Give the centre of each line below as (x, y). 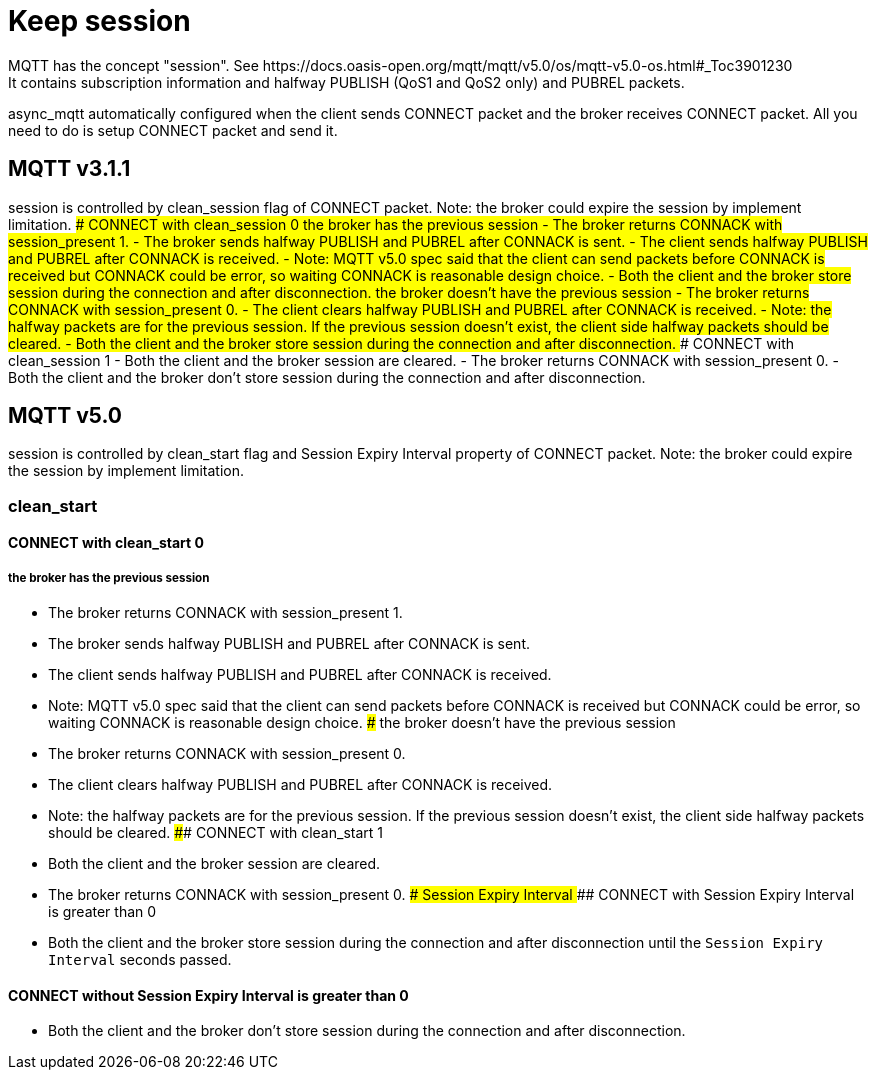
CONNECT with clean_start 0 (106, 543)
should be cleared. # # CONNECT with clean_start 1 (215, 833)
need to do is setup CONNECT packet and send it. (173, 130)
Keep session (99, 21)
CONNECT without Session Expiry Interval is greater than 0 (208, 995)
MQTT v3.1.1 (69, 169)
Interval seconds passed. (140, 960)
